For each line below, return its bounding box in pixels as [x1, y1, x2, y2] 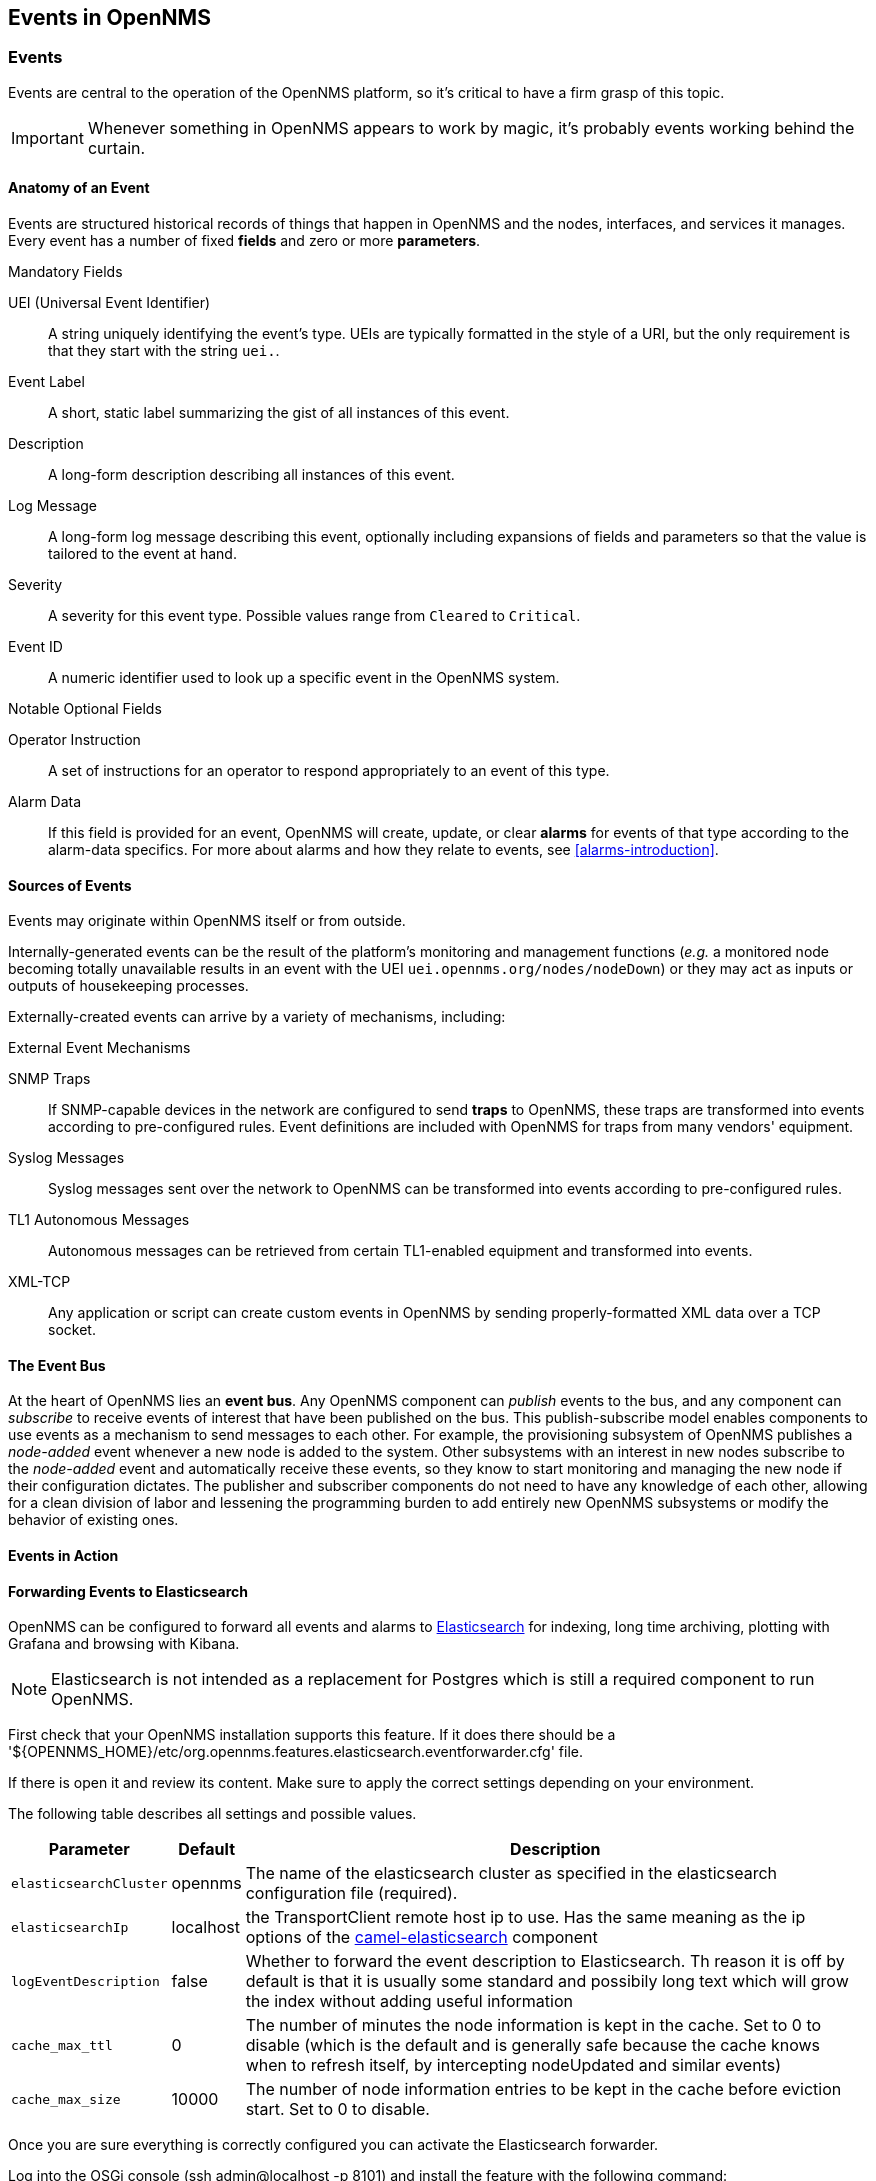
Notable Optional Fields [8, 700, 162, 718]
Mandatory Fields [8, 263, 123, 281]
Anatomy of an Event [8, 179, 150, 197]
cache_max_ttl [11, 2037, 113, 2053]
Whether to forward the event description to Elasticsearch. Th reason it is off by [245, 1951, 845, 1972]
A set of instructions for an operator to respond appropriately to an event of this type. [48, 762, 610, 780]
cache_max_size [11, 2091, 121, 2107]
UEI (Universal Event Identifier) [8, 294, 211, 312]
